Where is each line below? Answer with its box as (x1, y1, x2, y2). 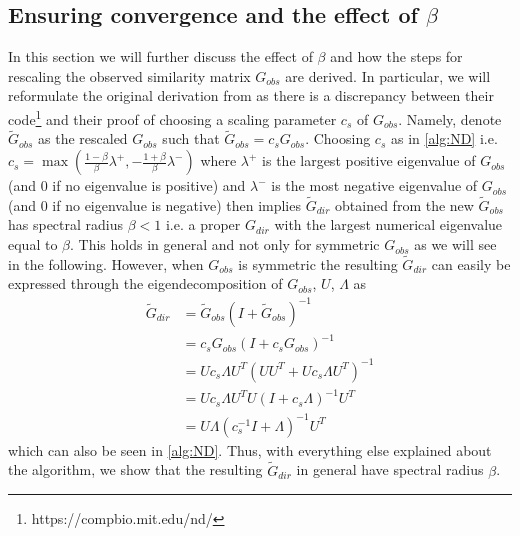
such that (162, 128, 220, 149)
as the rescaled (38, 128, 128, 149)
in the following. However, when (8, 253, 204, 274)
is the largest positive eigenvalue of (262, 150, 476, 171)
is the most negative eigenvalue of (271, 175, 478, 196)
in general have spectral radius (296, 459, 484, 480)
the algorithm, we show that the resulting (8, 459, 263, 480)
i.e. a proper (165, 214, 241, 235)
